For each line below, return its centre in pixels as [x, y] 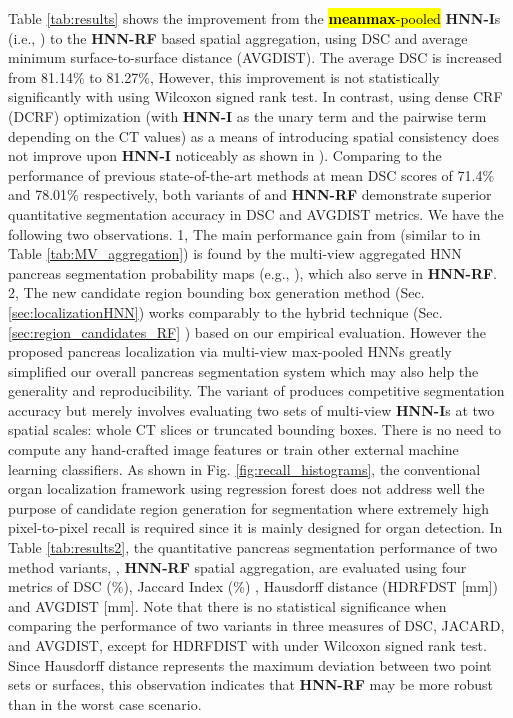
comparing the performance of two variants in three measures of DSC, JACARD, [256, 625]
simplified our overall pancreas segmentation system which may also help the [243, 370]
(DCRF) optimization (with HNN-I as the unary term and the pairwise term [247, 115]
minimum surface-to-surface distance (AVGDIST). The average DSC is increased [255, 57]
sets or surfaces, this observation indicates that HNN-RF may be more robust [251, 684]
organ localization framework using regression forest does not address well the [246, 488]
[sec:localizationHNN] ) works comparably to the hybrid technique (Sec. [225, 311]
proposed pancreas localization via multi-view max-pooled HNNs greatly [230, 351]
